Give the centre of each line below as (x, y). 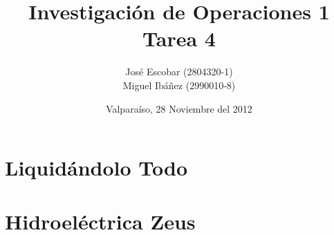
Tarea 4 (179, 38)
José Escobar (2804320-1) (179, 72)
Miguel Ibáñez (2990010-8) (179, 85)
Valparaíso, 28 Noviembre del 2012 (179, 108)
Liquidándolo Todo (96, 168)
